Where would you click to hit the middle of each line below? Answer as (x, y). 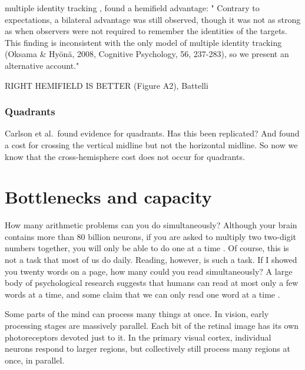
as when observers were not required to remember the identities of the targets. (146, 31)
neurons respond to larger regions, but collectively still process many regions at (147, 349)
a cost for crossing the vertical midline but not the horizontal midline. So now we (151, 144)
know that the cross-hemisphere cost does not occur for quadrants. (125, 156)
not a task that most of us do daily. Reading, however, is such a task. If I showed (151, 260)
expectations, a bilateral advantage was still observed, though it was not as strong (153, 19)
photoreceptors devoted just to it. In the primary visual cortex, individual (138, 337)
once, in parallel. (35, 360)
